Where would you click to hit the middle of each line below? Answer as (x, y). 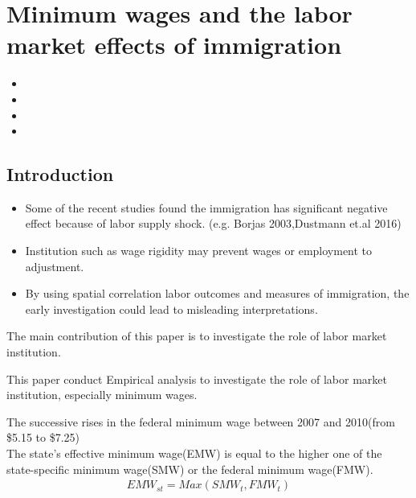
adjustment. (55, 266)
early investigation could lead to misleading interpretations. (171, 309)
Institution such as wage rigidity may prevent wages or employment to (199, 251)
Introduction (60, 174)
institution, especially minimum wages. (102, 395)
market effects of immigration (174, 45)
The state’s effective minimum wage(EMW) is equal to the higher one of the (194, 453)
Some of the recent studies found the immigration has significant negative (206, 207)
